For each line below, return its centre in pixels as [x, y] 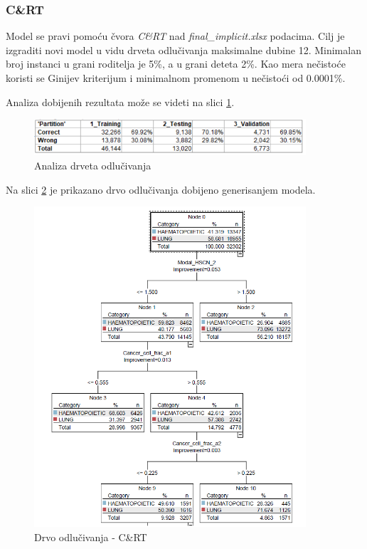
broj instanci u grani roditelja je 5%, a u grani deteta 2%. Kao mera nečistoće [176, 64]
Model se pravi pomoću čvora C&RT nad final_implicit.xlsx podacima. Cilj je [175, 36]
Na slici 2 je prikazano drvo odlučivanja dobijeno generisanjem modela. [161, 189]
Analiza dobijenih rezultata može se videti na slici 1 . [120, 101]
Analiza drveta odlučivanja [93, 166]
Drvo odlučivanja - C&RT [91, 537]
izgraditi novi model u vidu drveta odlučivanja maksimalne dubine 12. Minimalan [183, 49]
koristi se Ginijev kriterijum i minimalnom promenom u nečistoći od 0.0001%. [176, 78]
